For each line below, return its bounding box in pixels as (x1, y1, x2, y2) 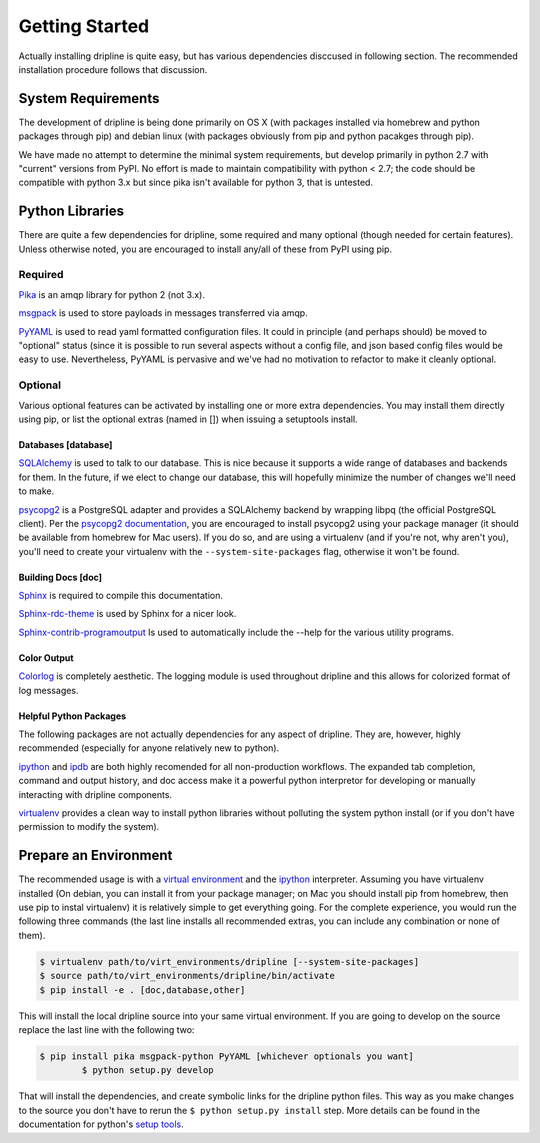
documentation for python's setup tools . (18, 1118, 184, 1130)
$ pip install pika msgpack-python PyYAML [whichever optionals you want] (39, 1050, 415, 1062)
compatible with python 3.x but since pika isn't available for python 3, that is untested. (18, 176, 374, 189)
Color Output (18, 651, 74, 664)
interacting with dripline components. (18, 788, 173, 800)
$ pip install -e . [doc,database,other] (39, 984, 246, 995)
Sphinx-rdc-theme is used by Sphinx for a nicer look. (18, 608, 237, 620)
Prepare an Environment (18, 847, 173, 864)
